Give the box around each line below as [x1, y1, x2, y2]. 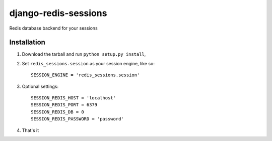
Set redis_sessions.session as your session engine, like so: [22, 60, 155, 66]
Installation [9, 38, 45, 47]
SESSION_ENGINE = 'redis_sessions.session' [31, 72, 140, 78]
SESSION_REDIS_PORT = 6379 [31, 102, 98, 108]
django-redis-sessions [9, 8, 107, 19]
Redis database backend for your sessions [9, 25, 98, 31]
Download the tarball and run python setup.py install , [22, 51, 146, 57]
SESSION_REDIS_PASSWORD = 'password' [31, 116, 124, 122]
